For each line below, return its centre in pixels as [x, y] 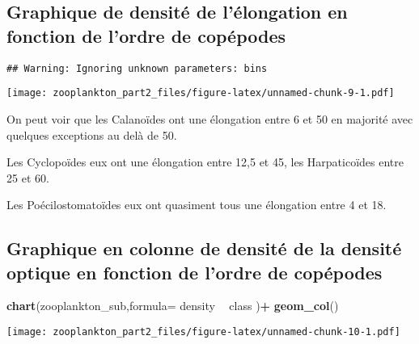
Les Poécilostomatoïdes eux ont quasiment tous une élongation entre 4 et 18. [197, 205]
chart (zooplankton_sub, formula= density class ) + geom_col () [173, 306]
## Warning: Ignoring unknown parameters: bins [137, 68]
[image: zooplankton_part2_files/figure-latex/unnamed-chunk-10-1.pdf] [203, 332]
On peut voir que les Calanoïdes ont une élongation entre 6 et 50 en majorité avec [210, 118]
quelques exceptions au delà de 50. [92, 134]
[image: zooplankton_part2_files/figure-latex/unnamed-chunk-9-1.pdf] [201, 93]
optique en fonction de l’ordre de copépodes [195, 272]
